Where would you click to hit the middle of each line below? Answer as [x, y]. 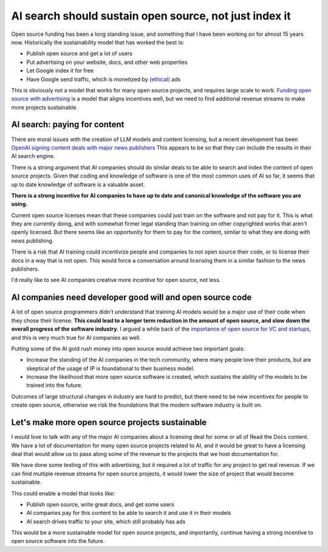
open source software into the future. [58, 541]
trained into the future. [54, 385]
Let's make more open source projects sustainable [109, 423]
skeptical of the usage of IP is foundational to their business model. [111, 368]
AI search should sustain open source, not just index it [151, 16]
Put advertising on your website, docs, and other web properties [107, 62]
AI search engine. [33, 156]
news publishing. [32, 241]
